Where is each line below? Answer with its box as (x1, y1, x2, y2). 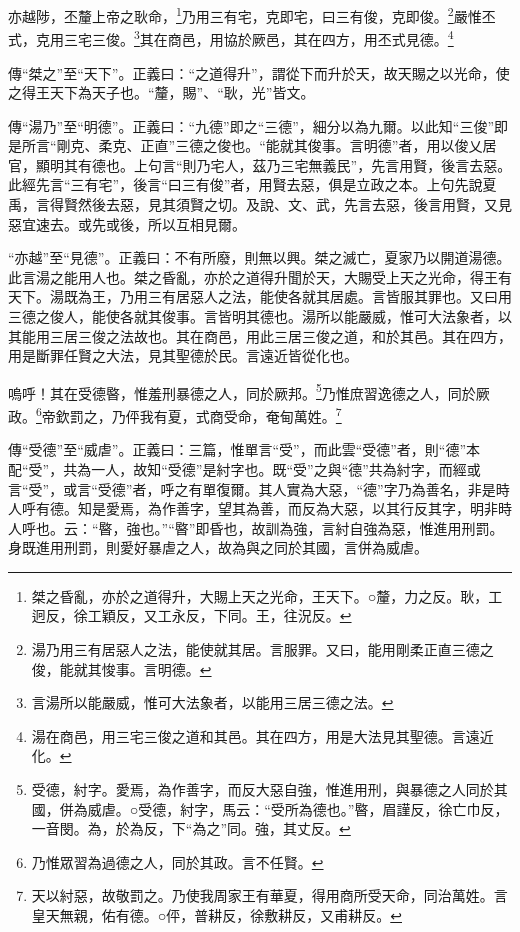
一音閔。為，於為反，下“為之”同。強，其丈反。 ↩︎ (31, 818, 351, 839)
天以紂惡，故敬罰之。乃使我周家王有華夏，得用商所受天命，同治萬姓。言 (31, 885, 508, 906)
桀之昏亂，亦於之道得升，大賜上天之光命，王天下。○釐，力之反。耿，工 (31, 585, 503, 606)
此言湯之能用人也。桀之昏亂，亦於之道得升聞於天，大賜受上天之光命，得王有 (8, 266, 512, 287)
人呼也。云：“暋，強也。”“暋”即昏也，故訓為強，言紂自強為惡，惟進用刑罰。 (8, 517, 504, 538)
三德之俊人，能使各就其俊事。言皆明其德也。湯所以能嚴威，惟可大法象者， (8, 306, 498, 327)
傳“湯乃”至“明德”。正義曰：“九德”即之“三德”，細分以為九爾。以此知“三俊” (8, 115, 495, 136)
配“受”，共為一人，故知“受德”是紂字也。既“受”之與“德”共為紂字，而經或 (8, 458, 481, 479)
